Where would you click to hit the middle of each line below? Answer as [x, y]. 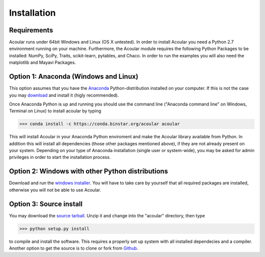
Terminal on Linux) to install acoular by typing [55, 111]
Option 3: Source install [46, 204]
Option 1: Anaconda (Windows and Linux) [74, 77]
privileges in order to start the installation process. [60, 157]
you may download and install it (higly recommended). [64, 95]
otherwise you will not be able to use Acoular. [55, 190]
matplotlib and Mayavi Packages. [42, 63]
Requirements [31, 30]
